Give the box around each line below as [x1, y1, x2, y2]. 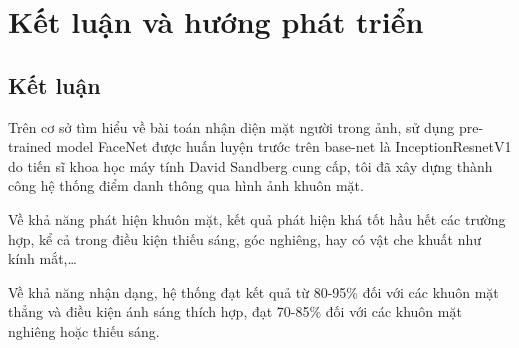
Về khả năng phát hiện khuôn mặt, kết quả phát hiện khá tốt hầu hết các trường [8, 208, 506, 229]
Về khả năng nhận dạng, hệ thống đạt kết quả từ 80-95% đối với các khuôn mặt [8, 281, 499, 302]
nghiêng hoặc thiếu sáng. [8, 320, 160, 341]
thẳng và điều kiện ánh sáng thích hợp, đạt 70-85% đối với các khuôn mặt [8, 301, 462, 322]
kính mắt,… [8, 248, 77, 269]
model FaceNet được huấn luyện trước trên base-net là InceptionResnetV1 [56, 136, 512, 157]
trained [8, 136, 52, 157]
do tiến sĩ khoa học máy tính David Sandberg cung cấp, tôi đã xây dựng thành [8, 155, 493, 176]
